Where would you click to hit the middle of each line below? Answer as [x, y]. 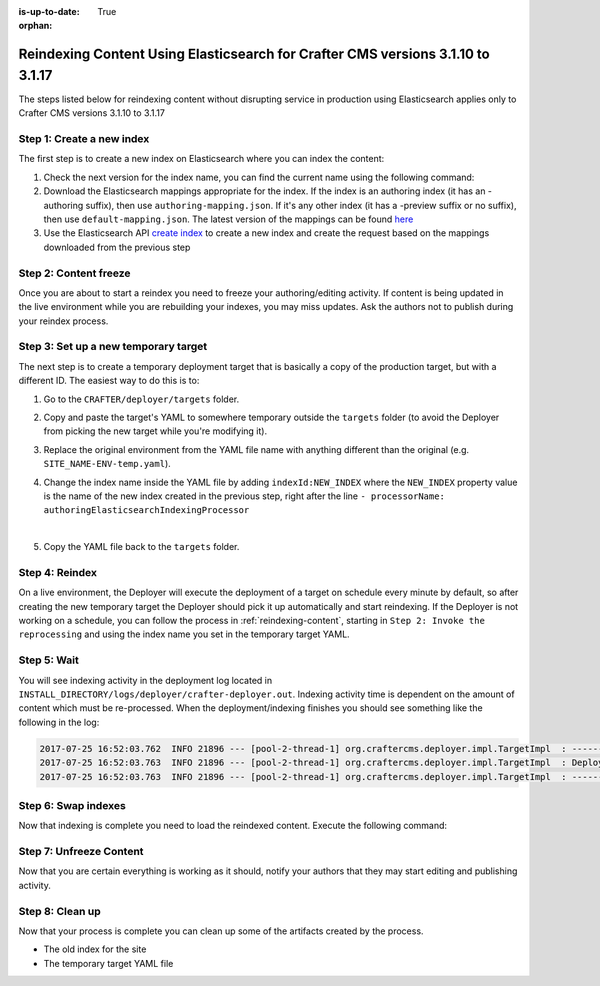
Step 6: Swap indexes [72, 805]
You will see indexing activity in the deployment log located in [145, 680]
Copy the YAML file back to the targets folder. [141, 547]
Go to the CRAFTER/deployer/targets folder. [141, 399]
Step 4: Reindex [58, 572]
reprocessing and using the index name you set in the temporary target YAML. [184, 634]
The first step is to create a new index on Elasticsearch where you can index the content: [201, 159]
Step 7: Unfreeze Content [81, 852]
